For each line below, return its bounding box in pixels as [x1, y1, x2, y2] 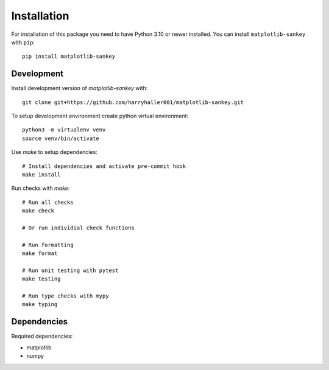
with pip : [11, 38, 35, 46]
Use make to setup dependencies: [11, 148, 97, 156]
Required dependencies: [11, 332, 73, 340]
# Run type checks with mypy [22, 293, 109, 299]
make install [22, 171, 61, 178]
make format [22, 250, 58, 257]
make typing [22, 301, 58, 308]
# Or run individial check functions [22, 224, 135, 231]
